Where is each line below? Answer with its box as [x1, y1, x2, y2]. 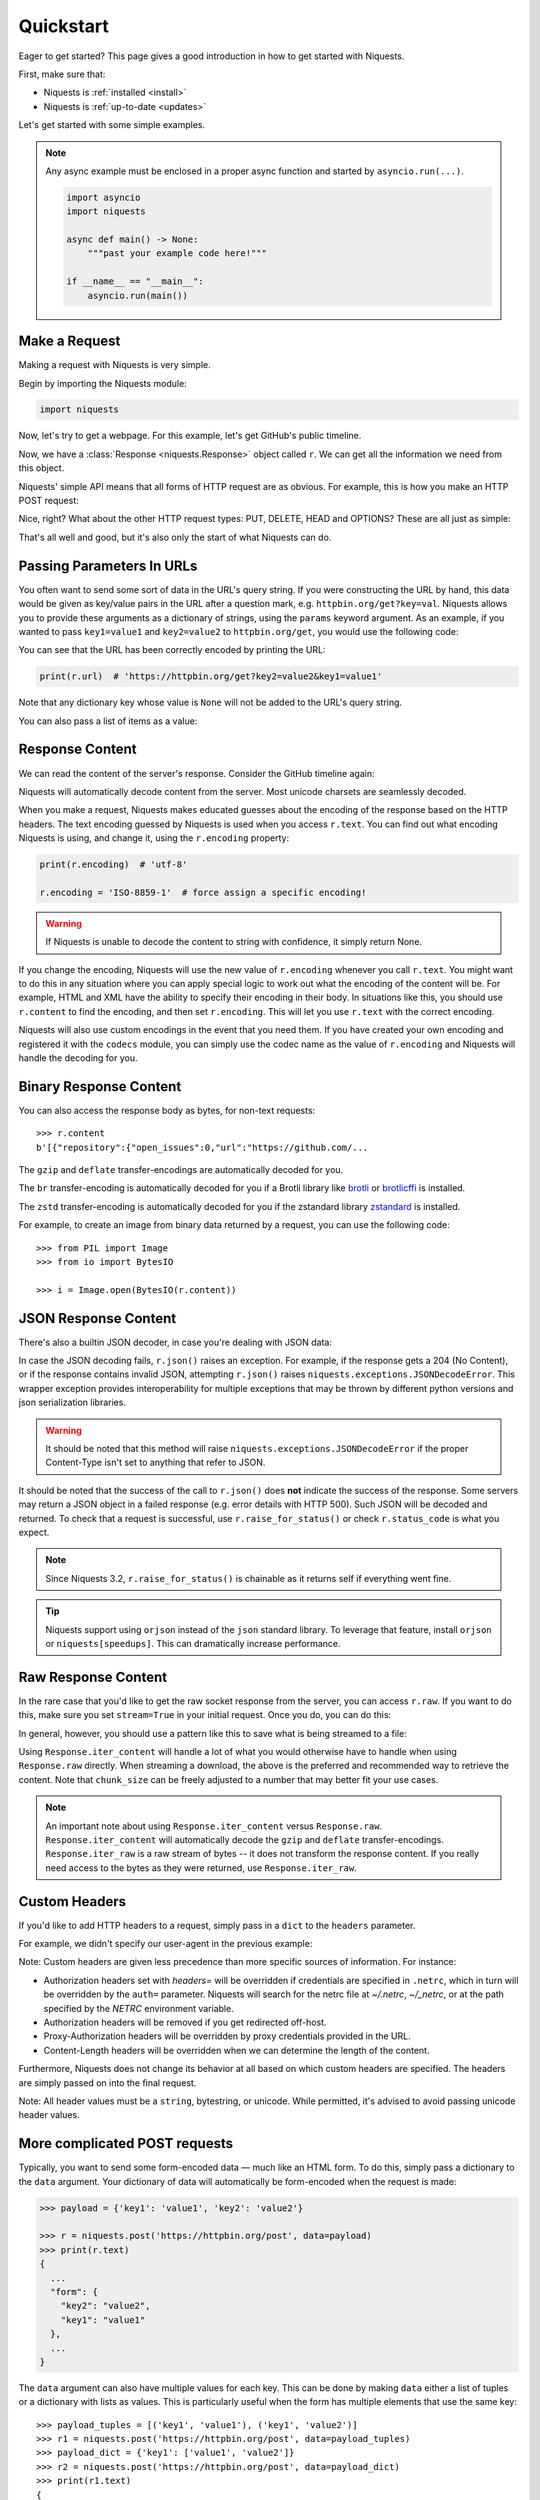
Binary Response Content [18, 1078, 182, 1095]
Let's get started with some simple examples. [18, 119, 206, 131]
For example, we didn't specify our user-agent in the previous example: [18, 1938, 313, 1950]
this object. [18, 462, 65, 474]
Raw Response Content [18, 1668, 168, 1685]
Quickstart [18, 15, 110, 37]
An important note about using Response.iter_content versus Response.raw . [45, 1820, 383, 1832]
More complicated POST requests [18, 2135, 234, 2152]
